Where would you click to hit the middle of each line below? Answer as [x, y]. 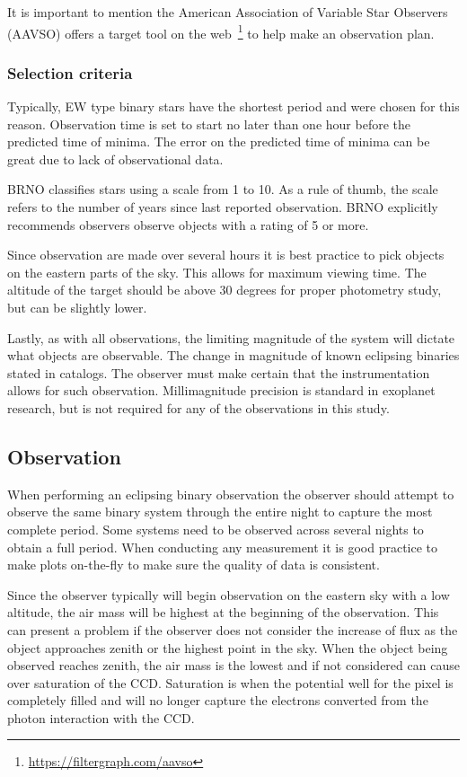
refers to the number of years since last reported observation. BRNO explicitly [223, 207]
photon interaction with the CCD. [101, 717]
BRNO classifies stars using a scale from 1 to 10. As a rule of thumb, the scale [223, 189]
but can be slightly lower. [77, 307]
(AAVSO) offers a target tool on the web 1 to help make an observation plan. [221, 31]
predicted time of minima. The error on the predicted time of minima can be [219, 141]
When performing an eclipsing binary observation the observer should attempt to [231, 494]
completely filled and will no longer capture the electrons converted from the [218, 700]
